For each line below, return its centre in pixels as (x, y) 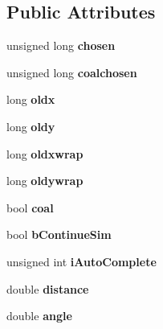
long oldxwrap (45, 153)
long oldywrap (45, 181)
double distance (48, 288)
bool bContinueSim (59, 234)
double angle (39, 316)
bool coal (30, 207)
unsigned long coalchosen (72, 72)
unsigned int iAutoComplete (81, 261)
